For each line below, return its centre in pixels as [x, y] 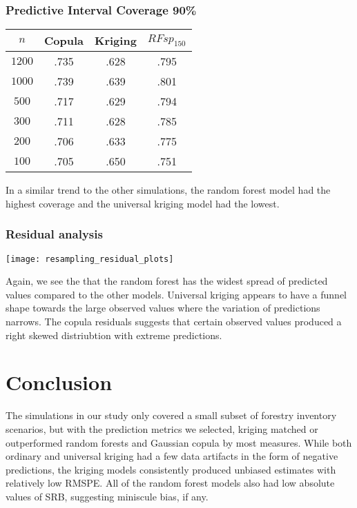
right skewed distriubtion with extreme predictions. [114, 335]
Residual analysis [54, 234]
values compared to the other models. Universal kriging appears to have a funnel [176, 294]
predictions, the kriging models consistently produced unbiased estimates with [171, 469]
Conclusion [59, 382]
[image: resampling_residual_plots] [90, 259]
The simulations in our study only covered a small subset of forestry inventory [171, 415]
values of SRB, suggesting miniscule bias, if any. [107, 496]
